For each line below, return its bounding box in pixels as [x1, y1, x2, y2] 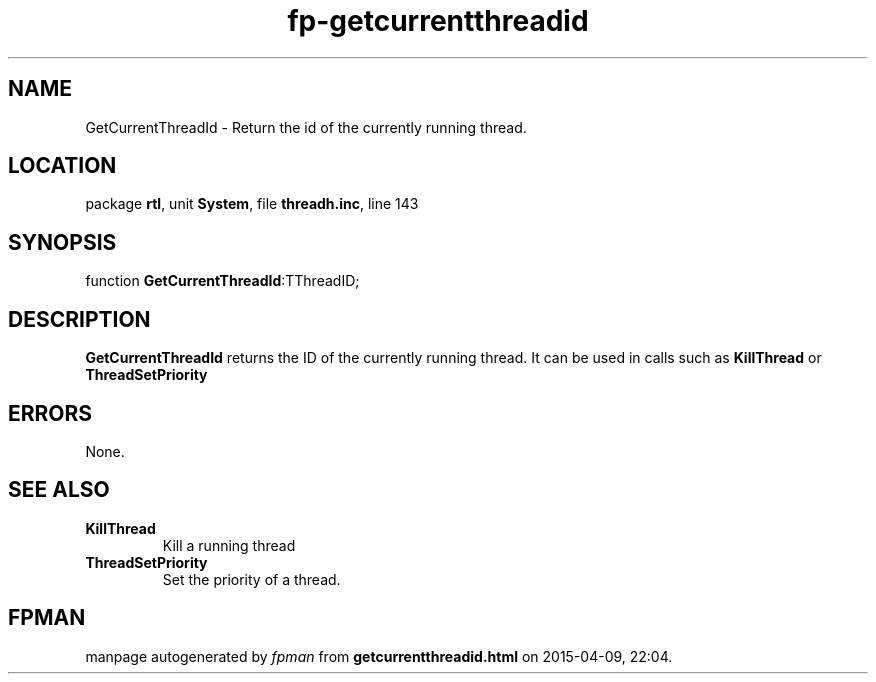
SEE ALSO [8, 477, 110, 503]
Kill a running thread [162, 536, 296, 554]
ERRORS [8, 400, 93, 426]
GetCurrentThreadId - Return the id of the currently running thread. [85, 118, 527, 136]
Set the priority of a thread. [162, 570, 341, 588]
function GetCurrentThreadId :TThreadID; [85, 272, 360, 290]
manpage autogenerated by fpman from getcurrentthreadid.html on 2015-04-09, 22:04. [85, 647, 673, 665]
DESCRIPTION [8, 306, 151, 332]
